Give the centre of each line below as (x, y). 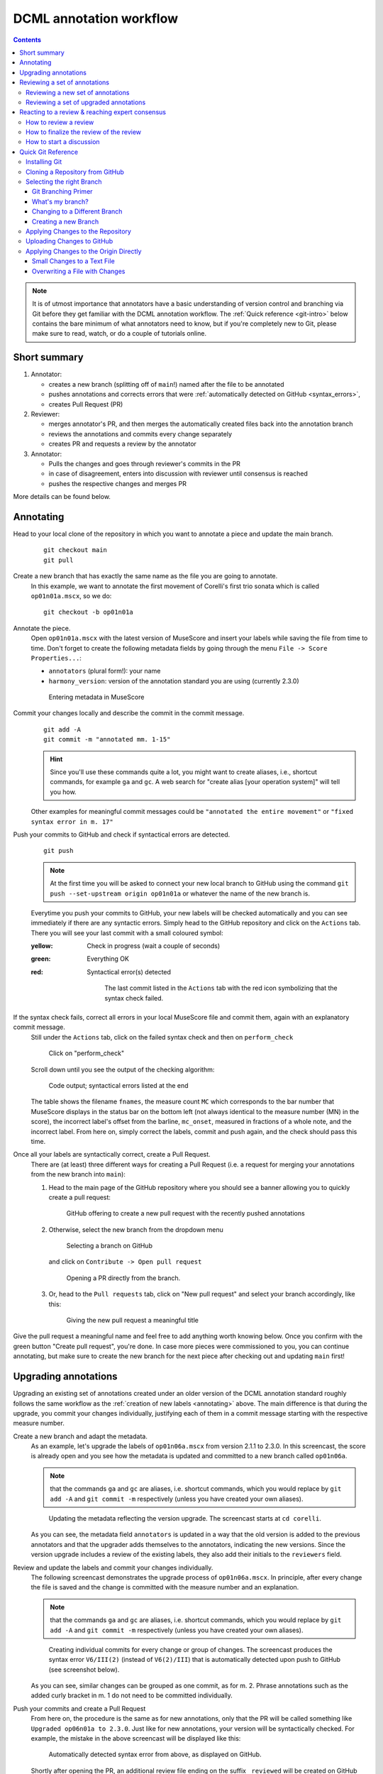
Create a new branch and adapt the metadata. (81, 1436)
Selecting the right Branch (64, 182)
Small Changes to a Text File (73, 261)
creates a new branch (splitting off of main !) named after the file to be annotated (166, 384)
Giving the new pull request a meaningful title (132, 1321)
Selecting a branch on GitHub (109, 1246)
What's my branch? (60, 202)
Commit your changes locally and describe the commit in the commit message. (129, 713)
